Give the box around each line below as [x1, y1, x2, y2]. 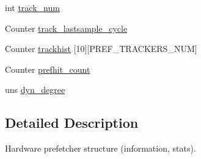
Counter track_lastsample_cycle [5, 21, 128, 34]
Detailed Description [5, 113, 139, 132]
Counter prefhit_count [5, 62, 90, 75]
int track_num [5, 1, 60, 13]
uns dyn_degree [5, 83, 65, 96]
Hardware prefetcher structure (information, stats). [5, 142, 196, 155]
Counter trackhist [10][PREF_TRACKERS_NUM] [5, 42, 197, 55]
